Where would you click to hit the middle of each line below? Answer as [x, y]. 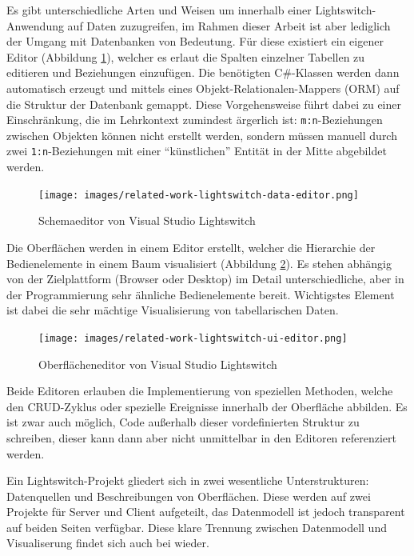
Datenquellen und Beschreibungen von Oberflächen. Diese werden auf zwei [189, 496]
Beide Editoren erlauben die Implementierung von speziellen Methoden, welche [200, 391]
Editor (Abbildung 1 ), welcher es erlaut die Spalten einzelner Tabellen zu [186, 56]
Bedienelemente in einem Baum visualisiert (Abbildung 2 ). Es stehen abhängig [199, 263]
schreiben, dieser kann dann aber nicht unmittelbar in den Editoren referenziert [201, 437]
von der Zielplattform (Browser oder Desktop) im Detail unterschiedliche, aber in [205, 279]
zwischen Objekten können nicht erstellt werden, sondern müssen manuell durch [202, 135]
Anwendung [35, 25]
